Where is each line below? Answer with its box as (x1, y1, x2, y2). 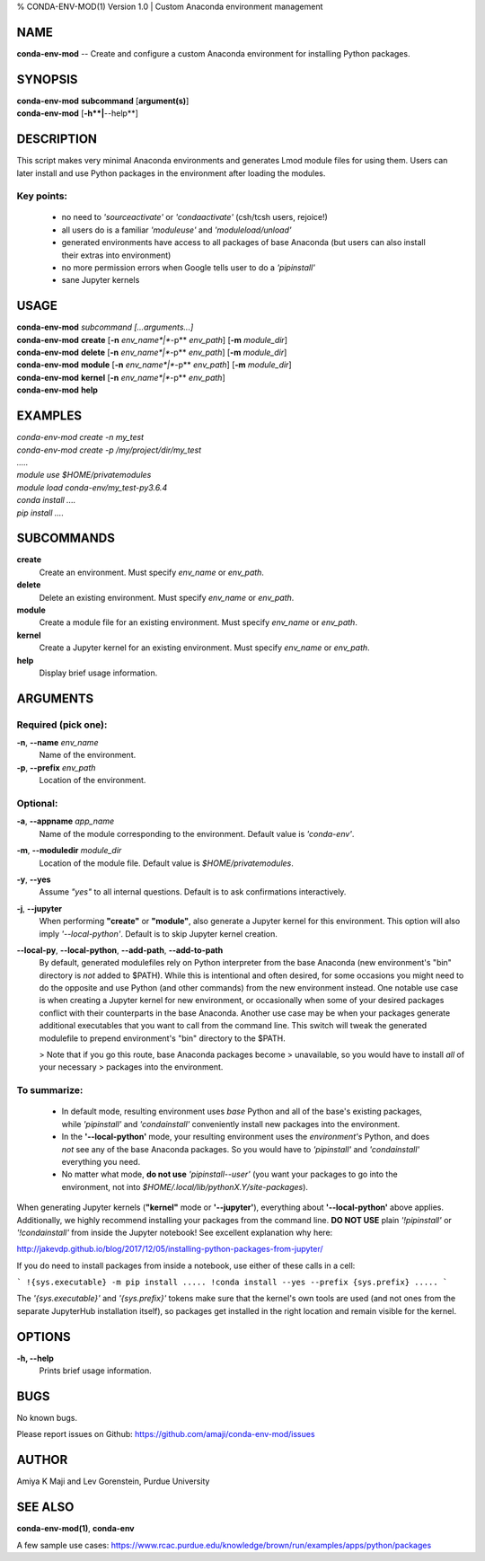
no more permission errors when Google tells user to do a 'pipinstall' (61, 262, 316, 273)
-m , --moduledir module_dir (16, 845, 122, 856)
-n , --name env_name (16, 737, 99, 748)
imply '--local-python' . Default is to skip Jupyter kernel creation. (39, 928, 278, 939)
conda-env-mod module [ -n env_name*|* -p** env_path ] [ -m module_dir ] (16, 359, 292, 370)
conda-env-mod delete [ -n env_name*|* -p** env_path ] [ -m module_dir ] (16, 347, 287, 358)
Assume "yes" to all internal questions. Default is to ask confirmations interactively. (39, 886, 347, 897)
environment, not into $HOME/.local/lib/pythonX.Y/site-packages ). (61, 1181, 309, 1192)
